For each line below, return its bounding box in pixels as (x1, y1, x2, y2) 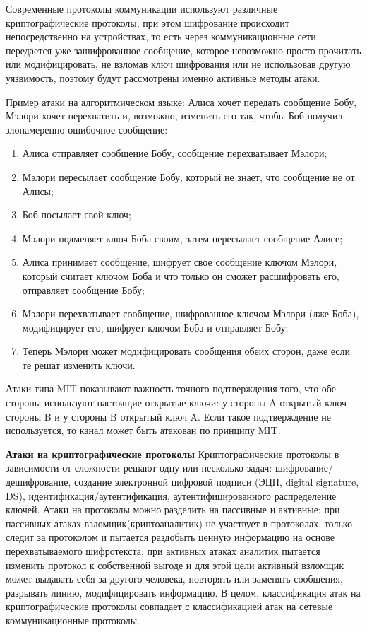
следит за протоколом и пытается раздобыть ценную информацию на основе (6, 529, 335, 544)
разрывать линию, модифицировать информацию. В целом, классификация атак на (6, 585, 361, 599)
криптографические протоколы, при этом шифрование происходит (6, 15, 289, 30)
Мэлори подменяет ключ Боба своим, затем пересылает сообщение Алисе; (22, 230, 343, 245)
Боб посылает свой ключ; (22, 207, 131, 222)
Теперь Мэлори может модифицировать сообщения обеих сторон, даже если (22, 344, 351, 358)
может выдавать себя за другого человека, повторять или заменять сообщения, (6, 571, 343, 586)
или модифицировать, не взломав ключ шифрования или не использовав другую (6, 57, 351, 71)
